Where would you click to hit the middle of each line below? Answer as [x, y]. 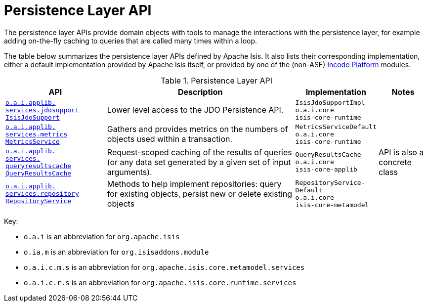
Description [200, 92]
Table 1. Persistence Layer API [216, 80]
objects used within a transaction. [170, 139]
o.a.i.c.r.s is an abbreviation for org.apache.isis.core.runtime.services [160, 282]
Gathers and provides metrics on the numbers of [197, 129]
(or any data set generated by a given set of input [199, 162]
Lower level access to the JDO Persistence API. [195, 110]
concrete [395, 162]
